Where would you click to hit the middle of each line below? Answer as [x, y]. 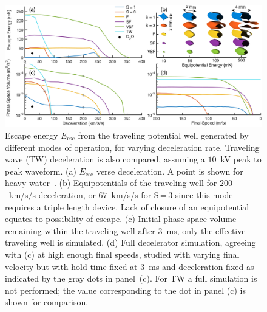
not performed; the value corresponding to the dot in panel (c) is [125, 290]
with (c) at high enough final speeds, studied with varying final [122, 254]
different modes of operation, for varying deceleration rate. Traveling [132, 147]
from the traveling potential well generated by [163, 135]
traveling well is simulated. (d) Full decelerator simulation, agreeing [130, 242]
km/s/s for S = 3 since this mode [172, 194]
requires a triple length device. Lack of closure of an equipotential [127, 206]
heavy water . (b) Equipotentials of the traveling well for [111, 183]
